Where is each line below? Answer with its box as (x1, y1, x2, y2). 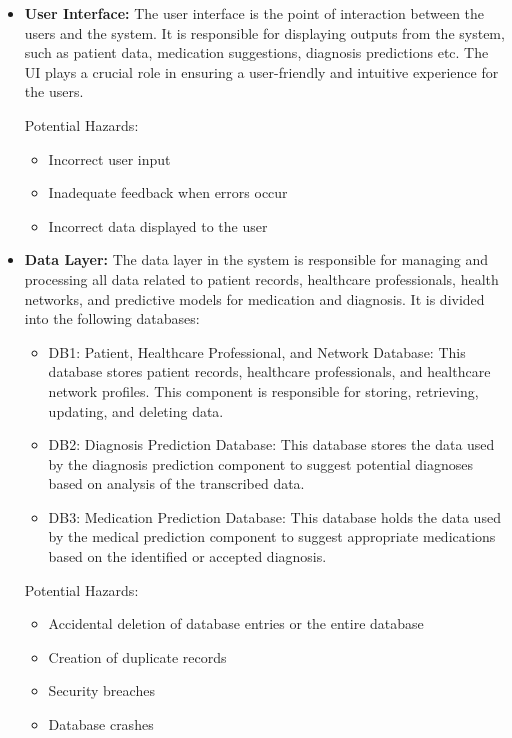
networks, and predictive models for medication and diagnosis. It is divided (24, 288, 485, 309)
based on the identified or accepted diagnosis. (48, 546, 327, 567)
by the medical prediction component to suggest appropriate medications (48, 526, 496, 547)
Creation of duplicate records (48, 646, 227, 667)
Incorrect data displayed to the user (48, 215, 268, 236)
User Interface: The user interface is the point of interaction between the (24, 3, 485, 23)
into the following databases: (24, 308, 200, 329)
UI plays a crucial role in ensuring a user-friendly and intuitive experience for (24, 61, 499, 82)
